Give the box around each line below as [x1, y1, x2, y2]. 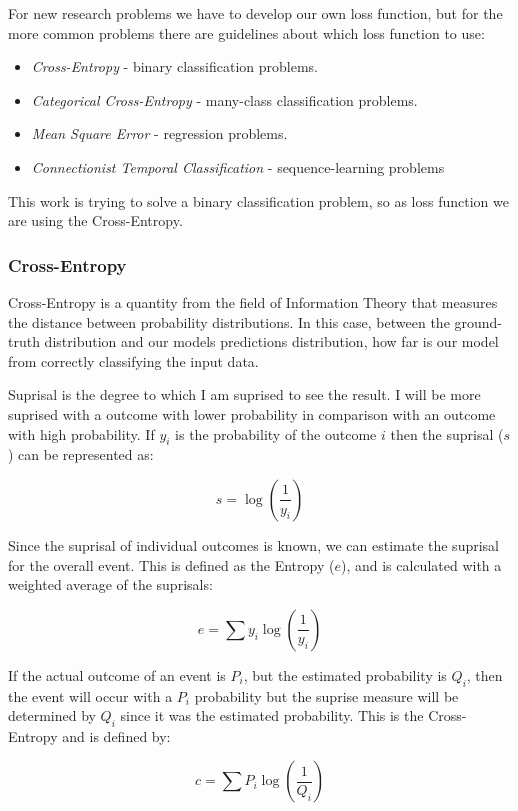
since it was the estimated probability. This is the [120, 705, 424, 726]
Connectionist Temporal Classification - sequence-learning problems [31, 156, 445, 177]
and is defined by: [62, 725, 171, 746]
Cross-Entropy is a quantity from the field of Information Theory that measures [8, 291, 498, 312]
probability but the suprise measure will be [194, 685, 459, 706]
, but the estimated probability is [243, 664, 447, 685]
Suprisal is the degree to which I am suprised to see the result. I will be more [8, 384, 481, 405]
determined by [8, 705, 96, 726]
